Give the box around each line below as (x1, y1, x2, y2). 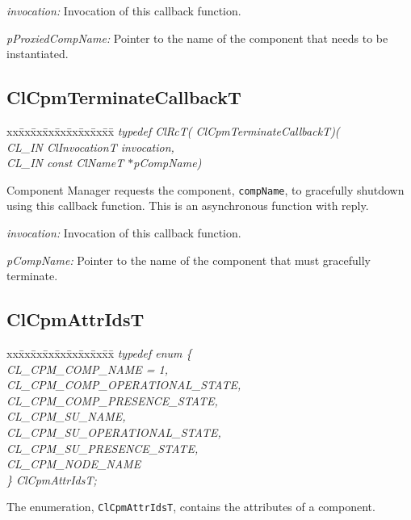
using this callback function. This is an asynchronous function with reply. (6, 197, 369, 214)
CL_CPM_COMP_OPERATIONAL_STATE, (6, 376, 241, 393)
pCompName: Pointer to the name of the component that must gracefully (6, 251, 371, 268)
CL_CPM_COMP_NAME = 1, (6, 360, 168, 377)
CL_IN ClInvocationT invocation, (6, 138, 174, 155)
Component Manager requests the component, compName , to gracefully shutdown (6, 181, 405, 198)
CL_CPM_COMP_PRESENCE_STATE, (6, 392, 218, 409)
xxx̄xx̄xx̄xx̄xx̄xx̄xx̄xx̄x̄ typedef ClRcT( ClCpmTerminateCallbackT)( (6, 122, 340, 139)
